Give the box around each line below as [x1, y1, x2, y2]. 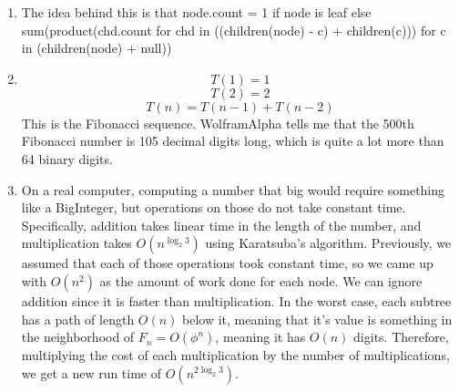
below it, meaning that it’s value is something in [182, 309, 453, 328]
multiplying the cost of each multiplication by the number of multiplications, [21, 346, 450, 365]
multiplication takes [21, 233, 132, 253]
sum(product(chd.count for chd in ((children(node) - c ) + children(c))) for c [21, 20, 446, 39]
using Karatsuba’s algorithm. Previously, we [205, 233, 452, 253]
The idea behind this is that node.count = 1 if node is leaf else [21, 3, 372, 21]
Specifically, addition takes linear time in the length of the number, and [21, 215, 422, 234]
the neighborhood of [21, 327, 135, 346]
